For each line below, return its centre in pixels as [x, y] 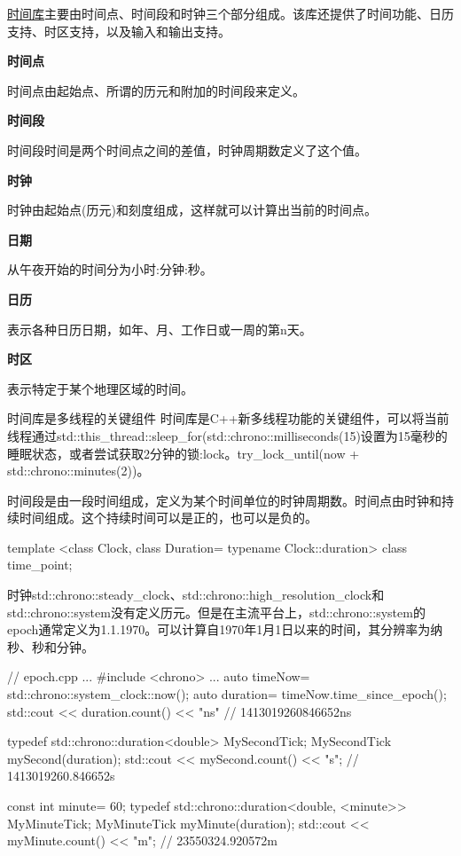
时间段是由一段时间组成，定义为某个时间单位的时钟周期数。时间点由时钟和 [224, 500]
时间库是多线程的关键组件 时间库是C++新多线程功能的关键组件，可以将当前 [228, 418]
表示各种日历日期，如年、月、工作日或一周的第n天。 [160, 329]
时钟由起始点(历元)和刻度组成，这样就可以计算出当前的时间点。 [192, 210]
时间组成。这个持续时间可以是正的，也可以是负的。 [168, 518]
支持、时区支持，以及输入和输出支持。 [119, 31]
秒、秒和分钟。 [51, 646]
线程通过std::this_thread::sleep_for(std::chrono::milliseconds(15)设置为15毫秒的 [227, 435]
